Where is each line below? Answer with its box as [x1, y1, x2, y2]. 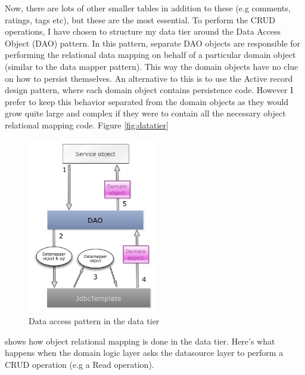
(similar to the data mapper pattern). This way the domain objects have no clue [5, 60, 298, 72]
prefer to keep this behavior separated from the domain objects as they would [5, 95, 289, 107]
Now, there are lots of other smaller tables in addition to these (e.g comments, [5, 2, 291, 14]
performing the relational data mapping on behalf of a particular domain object [5, 48, 296, 61]
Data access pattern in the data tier [29, 315, 160, 327]
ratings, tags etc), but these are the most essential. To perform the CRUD [5, 13, 276, 26]
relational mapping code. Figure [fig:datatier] [5, 118, 169, 131]
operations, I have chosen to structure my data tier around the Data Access [5, 25, 281, 38]
